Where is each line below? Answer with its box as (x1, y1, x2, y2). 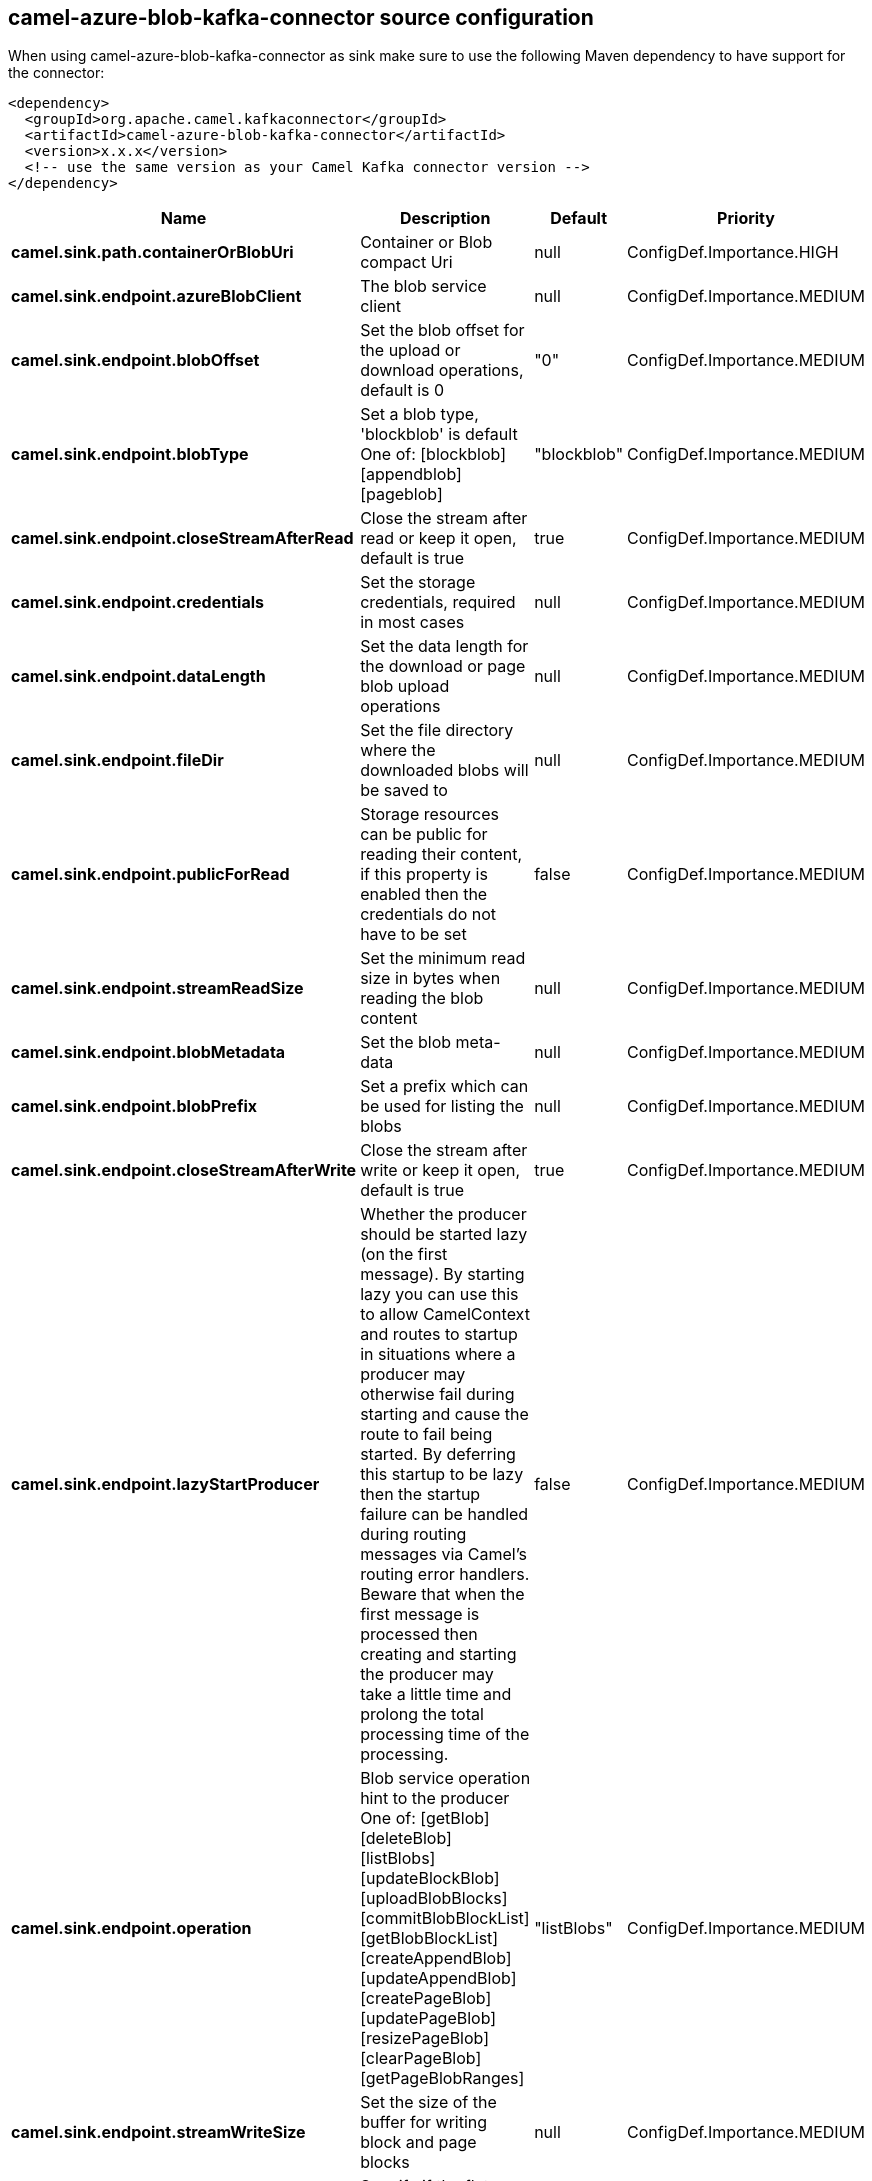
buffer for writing (360, 2112, 488, 2133)
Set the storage (360, 572, 476, 593)
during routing (360, 1524, 467, 1545)
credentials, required (360, 592, 516, 613)
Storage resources (360, 804, 499, 825)
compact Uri (360, 252, 453, 273)
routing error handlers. (360, 1564, 530, 1585)
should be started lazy (360, 1224, 528, 1245)
